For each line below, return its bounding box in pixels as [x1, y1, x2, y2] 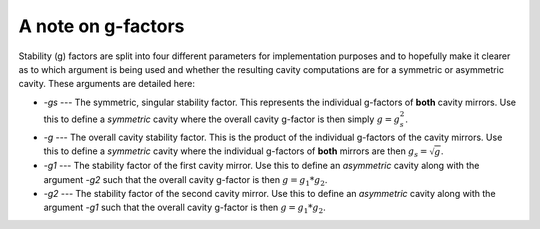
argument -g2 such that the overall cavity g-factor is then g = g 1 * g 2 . [43, 173, 328, 188]
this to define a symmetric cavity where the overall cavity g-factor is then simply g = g [43, 113, 400, 125]
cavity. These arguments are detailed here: [18, 78, 195, 90]
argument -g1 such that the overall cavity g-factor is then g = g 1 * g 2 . [43, 201, 326, 216]
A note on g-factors [18, 15, 185, 37]
